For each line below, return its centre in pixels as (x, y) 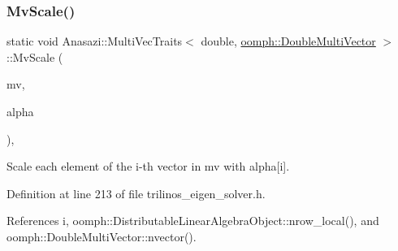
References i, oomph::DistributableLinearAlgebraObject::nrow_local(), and (193, 221)
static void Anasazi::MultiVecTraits (95, 41)
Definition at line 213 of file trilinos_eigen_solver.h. (136, 193)
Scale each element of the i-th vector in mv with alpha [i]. (148, 166)
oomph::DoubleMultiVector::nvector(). (102, 236)
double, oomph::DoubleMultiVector (288, 41)
